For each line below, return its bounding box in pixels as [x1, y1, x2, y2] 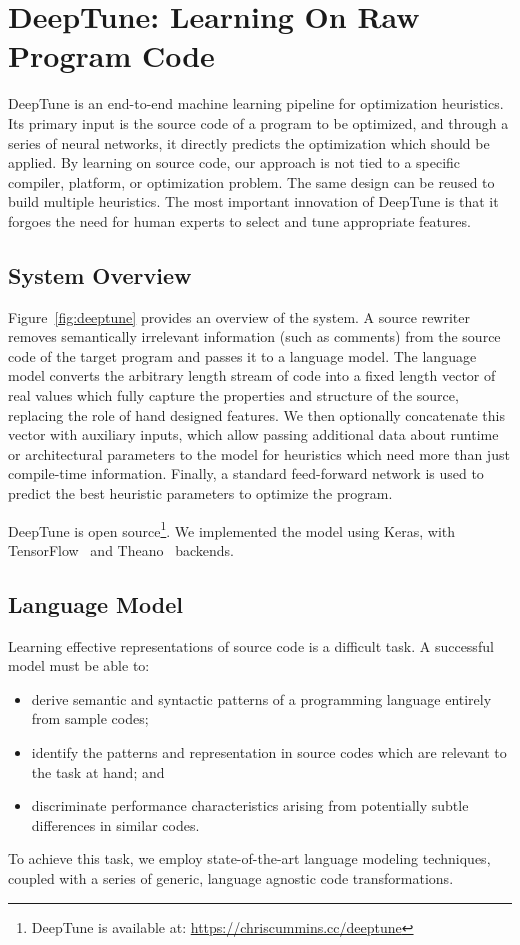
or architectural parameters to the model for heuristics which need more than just [8, 443, 510, 464]
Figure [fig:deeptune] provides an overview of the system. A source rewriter [8, 306, 471, 327]
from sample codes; [31, 708, 149, 729]
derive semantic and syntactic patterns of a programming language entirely [31, 688, 492, 709]
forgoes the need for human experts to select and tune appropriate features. [8, 210, 471, 231]
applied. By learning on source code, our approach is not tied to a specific [8, 152, 461, 173]
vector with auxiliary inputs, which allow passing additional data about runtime [8, 424, 499, 445]
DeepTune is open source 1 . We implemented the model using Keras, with [8, 517, 456, 541]
